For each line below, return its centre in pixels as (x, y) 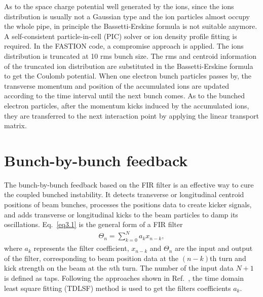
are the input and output (214, 248)
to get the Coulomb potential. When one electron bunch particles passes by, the (128, 76)
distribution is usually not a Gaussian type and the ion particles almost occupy (127, 16)
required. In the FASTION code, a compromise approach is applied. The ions (124, 46)
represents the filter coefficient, (81, 248)
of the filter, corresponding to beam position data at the (91, 258)
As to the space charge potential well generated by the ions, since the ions (119, 6)
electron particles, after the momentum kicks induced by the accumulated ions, (127, 105)
